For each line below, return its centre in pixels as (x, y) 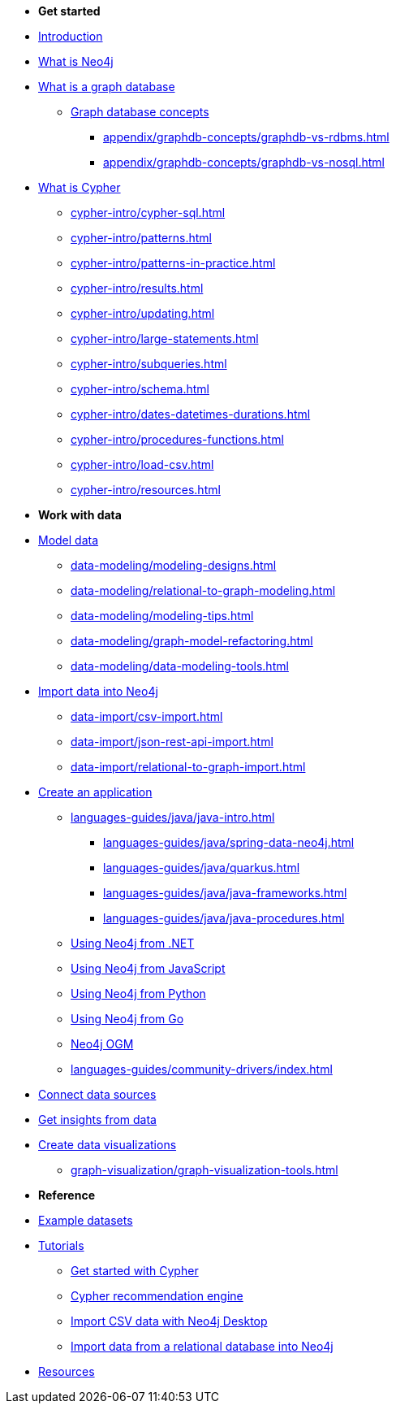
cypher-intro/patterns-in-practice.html (173, 263)
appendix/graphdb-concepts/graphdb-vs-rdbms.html (246, 137)
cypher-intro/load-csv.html (142, 464)
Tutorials (61, 1245)
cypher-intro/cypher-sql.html (148, 213)
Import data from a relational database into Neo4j (202, 1346)
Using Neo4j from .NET (133, 943)
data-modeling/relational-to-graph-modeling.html (203, 590)
